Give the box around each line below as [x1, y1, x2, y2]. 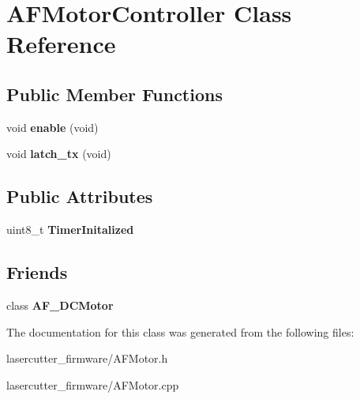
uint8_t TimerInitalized [6, 221, 134, 238]
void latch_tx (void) [6, 145, 111, 162]
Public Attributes [6, 184, 153, 209]
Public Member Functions [6, 81, 223, 106]
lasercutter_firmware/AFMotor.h [6, 350, 168, 367]
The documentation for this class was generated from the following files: [6, 323, 354, 340]
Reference [6, 28, 116, 60]
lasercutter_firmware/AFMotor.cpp [6, 376, 179, 393]
